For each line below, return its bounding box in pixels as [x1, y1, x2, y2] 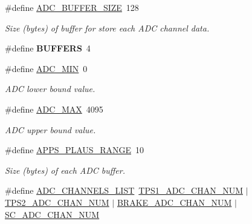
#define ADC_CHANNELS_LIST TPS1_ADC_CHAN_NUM [5, 184, 243, 197]
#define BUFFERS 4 [5, 42, 91, 54]
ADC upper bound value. [5, 123, 96, 136]
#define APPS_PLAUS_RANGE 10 [5, 143, 144, 156]
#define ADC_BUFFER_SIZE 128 [5, 1, 139, 13]
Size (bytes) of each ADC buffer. [5, 163, 126, 176]
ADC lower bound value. [5, 82, 95, 95]
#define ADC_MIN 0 [5, 62, 88, 74]
